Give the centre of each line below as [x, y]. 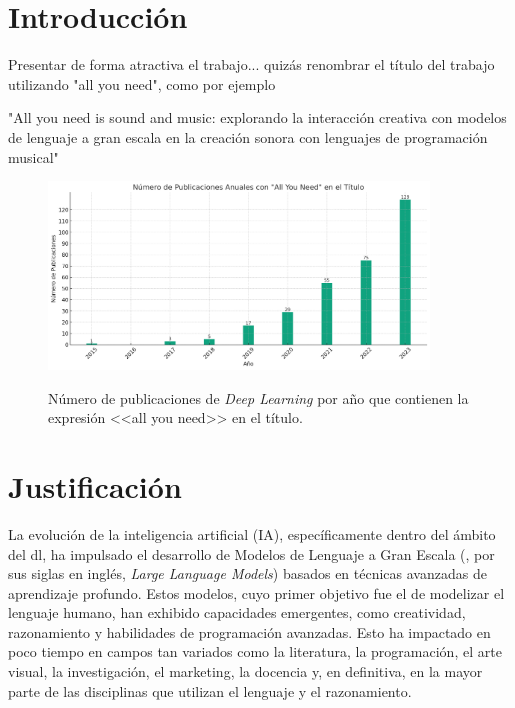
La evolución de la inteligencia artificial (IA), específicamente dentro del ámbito [252, 533]
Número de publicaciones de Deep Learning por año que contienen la [258, 397]
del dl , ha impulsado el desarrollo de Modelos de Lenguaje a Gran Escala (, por [251, 553]
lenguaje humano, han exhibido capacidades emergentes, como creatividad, [237, 612]
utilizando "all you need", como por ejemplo [142, 83]
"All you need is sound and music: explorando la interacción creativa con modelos [257, 117]
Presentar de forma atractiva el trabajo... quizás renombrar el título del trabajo [251, 64]
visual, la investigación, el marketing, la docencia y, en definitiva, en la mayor [245, 671]
